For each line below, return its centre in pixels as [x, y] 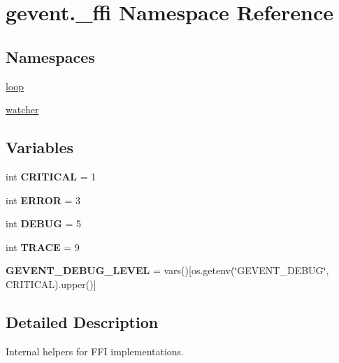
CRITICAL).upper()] [51, 284]
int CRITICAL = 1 [51, 176]
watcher [22, 109]
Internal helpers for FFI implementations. [95, 351]
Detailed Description [82, 321]
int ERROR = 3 [43, 200]
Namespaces [50, 56]
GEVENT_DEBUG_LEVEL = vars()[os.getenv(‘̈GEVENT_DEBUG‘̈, [167, 270]
